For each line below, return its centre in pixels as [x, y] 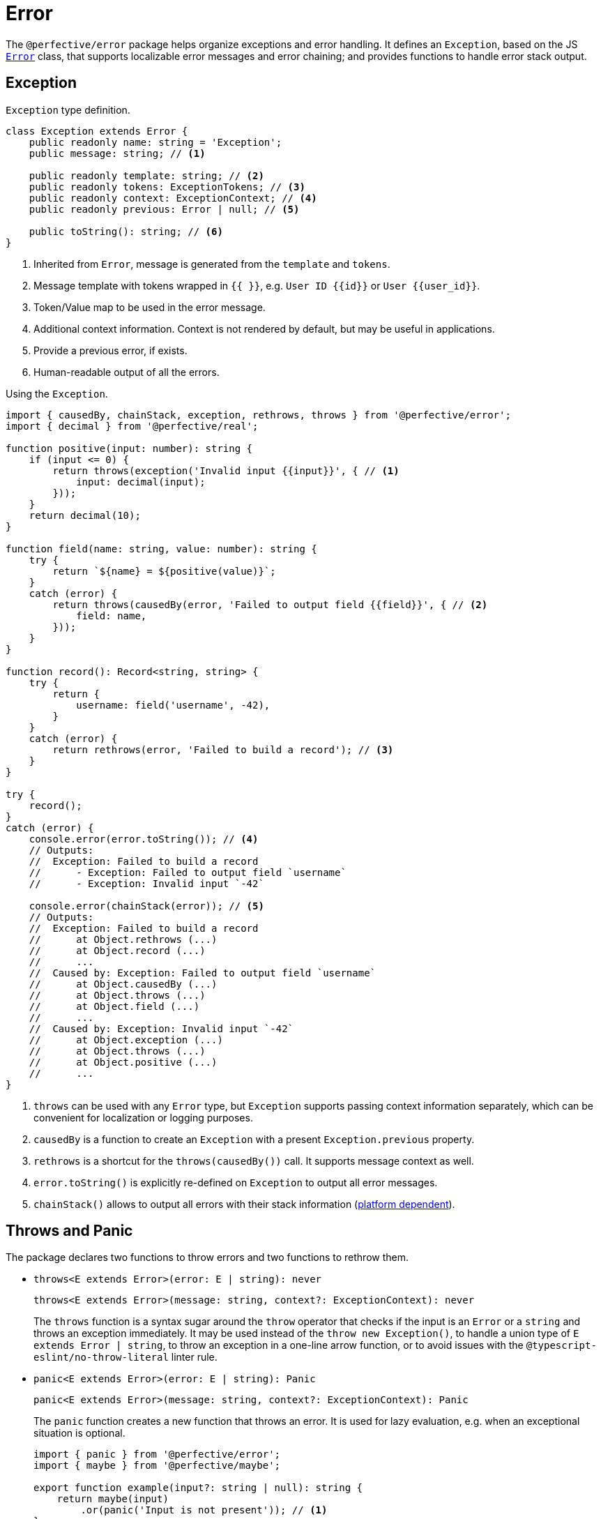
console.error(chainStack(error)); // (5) [146, 906]
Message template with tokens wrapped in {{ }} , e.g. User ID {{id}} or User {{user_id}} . [257, 285]
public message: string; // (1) [117, 153]
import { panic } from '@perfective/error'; [157, 1454]
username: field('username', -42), [173, 705]
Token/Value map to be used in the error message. [150, 307]
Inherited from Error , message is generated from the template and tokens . [212, 264]
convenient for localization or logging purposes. [143, 1117]
